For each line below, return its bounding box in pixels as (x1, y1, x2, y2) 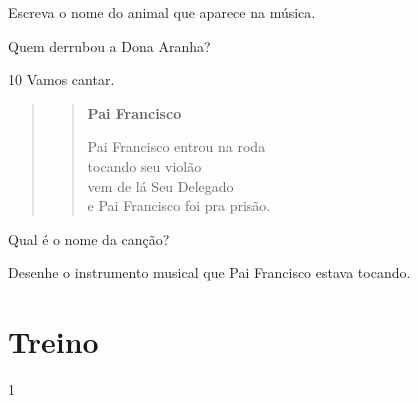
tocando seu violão (87, 155, 202, 176)
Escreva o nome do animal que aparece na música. (8, 2, 316, 22)
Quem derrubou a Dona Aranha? (8, 35, 211, 56)
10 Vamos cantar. (8, 69, 115, 90)
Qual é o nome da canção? (8, 228, 170, 249)
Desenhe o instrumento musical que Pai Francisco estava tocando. (8, 262, 411, 283)
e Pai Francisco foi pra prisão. (87, 195, 271, 216)
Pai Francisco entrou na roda (87, 136, 266, 157)
